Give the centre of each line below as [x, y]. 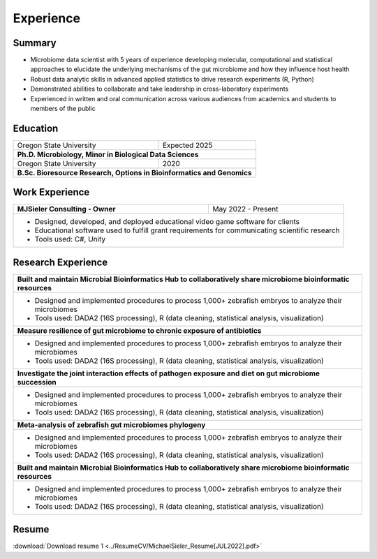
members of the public [63, 109]
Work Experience [51, 192]
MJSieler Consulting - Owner [66, 209]
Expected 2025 [187, 145]
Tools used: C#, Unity [70, 239]
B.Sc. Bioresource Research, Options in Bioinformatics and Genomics [134, 172]
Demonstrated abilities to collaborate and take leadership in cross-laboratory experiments [160, 89]
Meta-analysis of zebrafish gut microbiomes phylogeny [111, 424]
